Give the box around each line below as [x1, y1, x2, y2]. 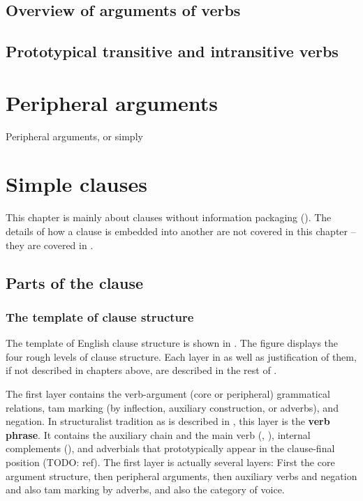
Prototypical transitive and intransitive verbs [6, 40, 339, 62]
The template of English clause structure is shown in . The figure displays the [6, 336, 339, 350]
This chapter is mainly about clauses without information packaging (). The [6, 210, 332, 225]
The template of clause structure [6, 308, 194, 325]
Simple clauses [6, 170, 147, 198]
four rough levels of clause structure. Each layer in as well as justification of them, [6, 349, 357, 364]
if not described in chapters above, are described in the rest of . [6, 363, 277, 377]
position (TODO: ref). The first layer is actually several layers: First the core [6, 454, 335, 469]
